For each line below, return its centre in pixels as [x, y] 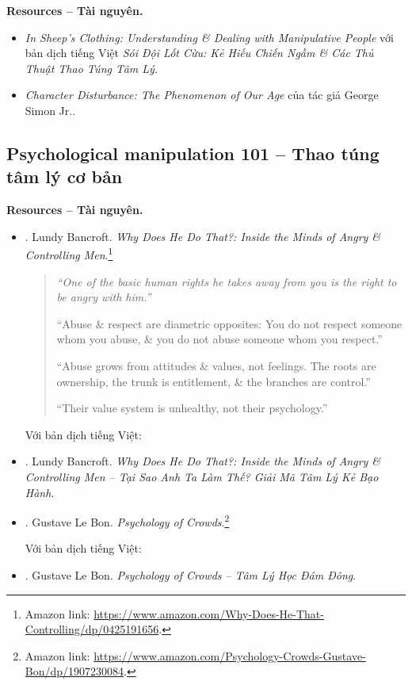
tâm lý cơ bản [65, 176]
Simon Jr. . [50, 110]
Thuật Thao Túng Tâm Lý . [91, 68]
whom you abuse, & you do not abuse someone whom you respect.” [219, 339]
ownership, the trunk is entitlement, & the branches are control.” [214, 381]
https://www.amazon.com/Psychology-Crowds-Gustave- [230, 655]
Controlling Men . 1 [69, 253]
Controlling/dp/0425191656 [92, 629]
